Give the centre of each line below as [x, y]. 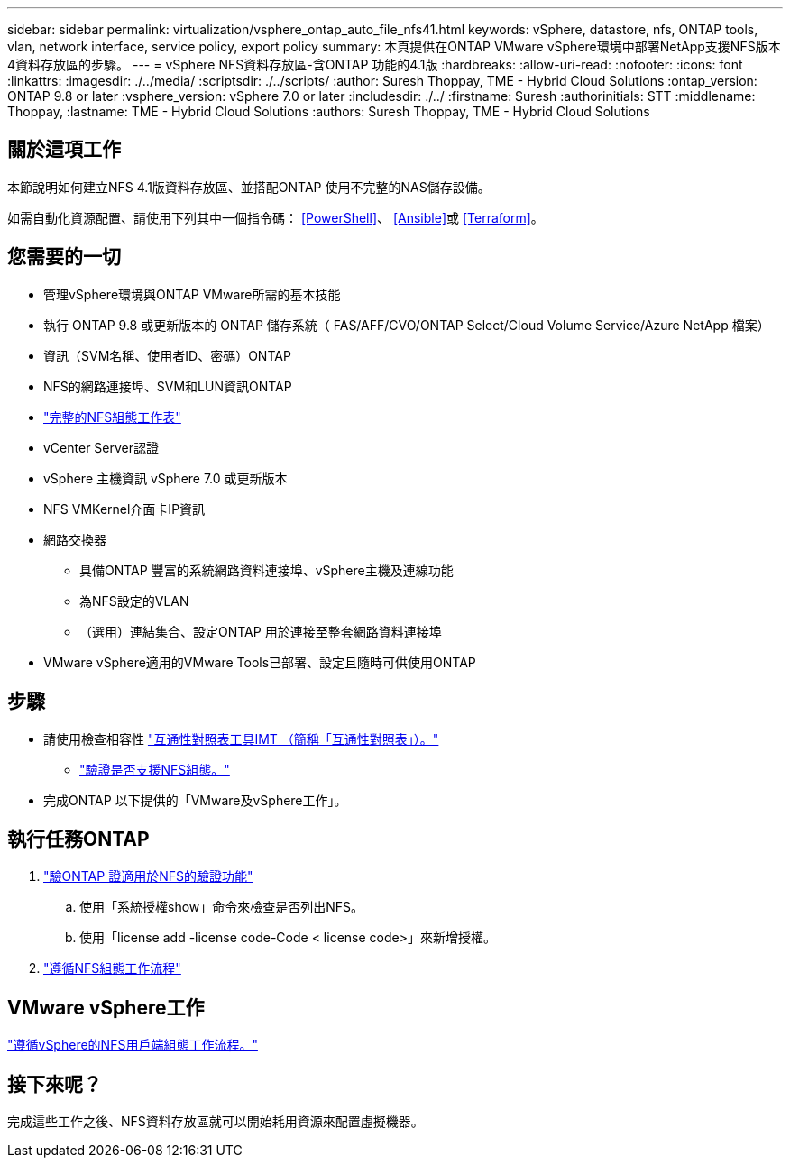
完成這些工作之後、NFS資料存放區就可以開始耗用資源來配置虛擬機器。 [216, 1122]
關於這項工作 [64, 150]
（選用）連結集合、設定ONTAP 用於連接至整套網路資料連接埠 [261, 631]
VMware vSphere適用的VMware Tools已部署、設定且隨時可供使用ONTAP [260, 662]
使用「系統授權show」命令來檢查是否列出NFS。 [222, 907]
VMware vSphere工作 [106, 1007]
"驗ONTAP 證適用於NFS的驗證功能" [148, 876]
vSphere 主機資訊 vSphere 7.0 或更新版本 [165, 478]
